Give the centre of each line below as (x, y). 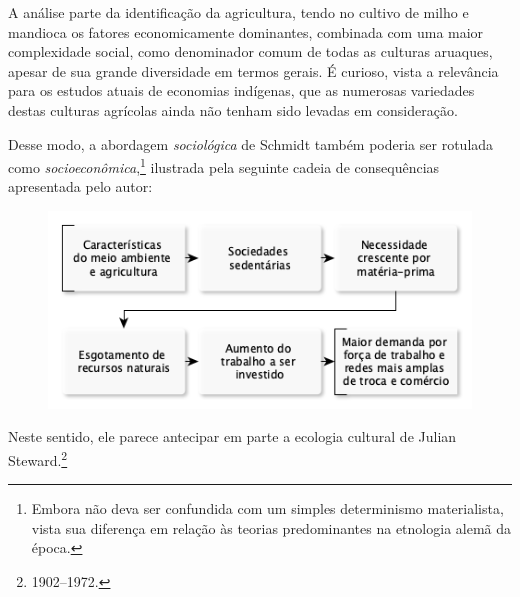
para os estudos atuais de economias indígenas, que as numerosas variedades (241, 90)
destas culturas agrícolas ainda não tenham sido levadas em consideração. (233, 109)
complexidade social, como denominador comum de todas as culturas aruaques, (250, 51)
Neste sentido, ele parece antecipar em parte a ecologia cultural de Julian (232, 436)
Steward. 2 (38, 458)
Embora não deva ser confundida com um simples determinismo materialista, (267, 508)
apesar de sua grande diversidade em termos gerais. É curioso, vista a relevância (253, 70)
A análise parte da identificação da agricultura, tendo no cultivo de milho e (238, 12)
